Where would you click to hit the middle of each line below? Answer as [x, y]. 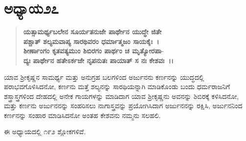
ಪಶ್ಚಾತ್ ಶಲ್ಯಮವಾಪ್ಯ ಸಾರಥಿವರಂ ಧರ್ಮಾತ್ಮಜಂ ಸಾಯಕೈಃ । [91, 41]
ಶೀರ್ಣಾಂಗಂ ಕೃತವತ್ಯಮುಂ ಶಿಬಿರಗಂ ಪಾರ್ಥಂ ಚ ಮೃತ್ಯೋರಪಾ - [93, 51]
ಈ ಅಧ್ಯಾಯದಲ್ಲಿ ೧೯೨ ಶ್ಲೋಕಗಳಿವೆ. [45, 131]
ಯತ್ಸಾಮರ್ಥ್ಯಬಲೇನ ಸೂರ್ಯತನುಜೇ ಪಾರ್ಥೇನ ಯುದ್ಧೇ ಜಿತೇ [92, 32]
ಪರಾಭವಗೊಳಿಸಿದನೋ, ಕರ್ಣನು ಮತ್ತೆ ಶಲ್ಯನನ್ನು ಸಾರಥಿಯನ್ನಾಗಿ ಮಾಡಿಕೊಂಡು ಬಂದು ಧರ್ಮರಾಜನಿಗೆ [117, 86]
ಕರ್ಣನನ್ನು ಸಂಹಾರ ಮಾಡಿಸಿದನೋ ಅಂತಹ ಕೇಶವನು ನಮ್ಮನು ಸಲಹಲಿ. [82, 115]
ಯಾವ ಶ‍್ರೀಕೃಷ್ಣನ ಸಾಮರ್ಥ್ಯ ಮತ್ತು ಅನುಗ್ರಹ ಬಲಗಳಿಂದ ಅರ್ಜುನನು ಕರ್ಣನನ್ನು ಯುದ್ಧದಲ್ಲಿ [104, 77]
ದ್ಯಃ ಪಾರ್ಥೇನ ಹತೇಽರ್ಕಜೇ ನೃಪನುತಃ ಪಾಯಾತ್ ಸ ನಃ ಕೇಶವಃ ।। [98, 60]
